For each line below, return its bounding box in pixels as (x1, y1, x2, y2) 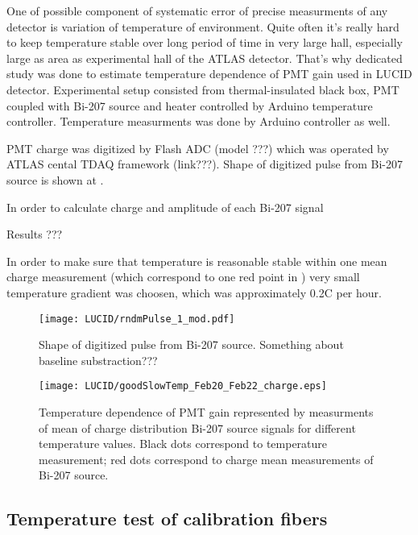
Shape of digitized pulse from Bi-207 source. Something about (39, 336, 344, 353)
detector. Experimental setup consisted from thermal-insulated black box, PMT (6, 81, 399, 97)
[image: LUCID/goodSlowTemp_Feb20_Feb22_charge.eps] (39, 380, 327, 392)
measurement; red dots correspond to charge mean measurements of (39, 450, 374, 467)
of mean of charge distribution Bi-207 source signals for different (39, 419, 356, 436)
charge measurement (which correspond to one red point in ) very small (6, 268, 360, 285)
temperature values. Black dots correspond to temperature (39, 435, 328, 452)
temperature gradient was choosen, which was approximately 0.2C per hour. (6, 284, 382, 301)
